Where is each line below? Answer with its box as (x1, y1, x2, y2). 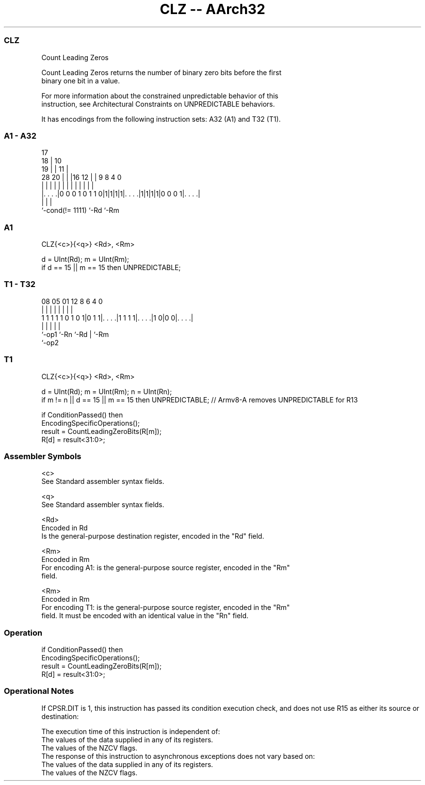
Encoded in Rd (41, 524, 88, 532)
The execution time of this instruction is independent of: (41, 727, 220, 736)
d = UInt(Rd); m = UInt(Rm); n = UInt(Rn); (41, 387, 172, 396)
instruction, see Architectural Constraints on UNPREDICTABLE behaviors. (41, 99, 275, 108)
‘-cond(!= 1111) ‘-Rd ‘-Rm (41, 206, 119, 215)
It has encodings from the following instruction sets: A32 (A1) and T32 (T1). (41, 114, 281, 123)
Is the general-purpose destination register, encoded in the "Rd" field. (41, 532, 264, 541)
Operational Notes (4, 686, 74, 696)
